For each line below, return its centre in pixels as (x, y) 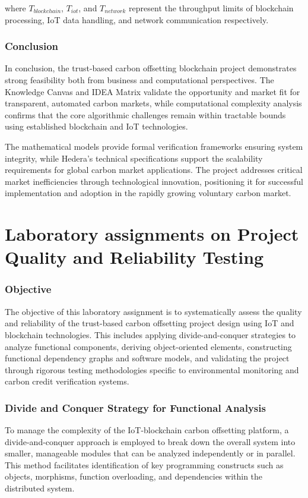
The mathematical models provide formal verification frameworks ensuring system (154, 146)
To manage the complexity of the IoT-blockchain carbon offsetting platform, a (147, 430)
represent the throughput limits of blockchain (211, 8)
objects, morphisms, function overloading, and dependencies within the (134, 476)
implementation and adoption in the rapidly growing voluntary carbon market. (148, 193)
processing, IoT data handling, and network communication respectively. (137, 19)
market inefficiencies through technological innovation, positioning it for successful (154, 181)
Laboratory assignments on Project (152, 234)
